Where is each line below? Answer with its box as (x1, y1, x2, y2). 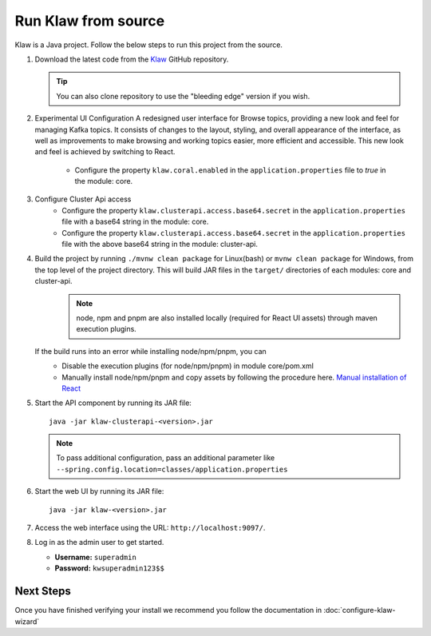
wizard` (14, 616, 40, 626)
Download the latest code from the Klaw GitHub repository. (34, 54, 229, 64)
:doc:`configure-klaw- (323, 606, 396, 615)
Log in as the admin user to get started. (34, 538, 164, 547)
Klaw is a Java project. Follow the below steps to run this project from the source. (14, 40, 283, 50)
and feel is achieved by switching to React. (34, 147, 176, 157)
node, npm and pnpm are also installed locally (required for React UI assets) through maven (76, 312, 378, 323)
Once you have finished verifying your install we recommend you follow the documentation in (14, 606, 322, 615)
